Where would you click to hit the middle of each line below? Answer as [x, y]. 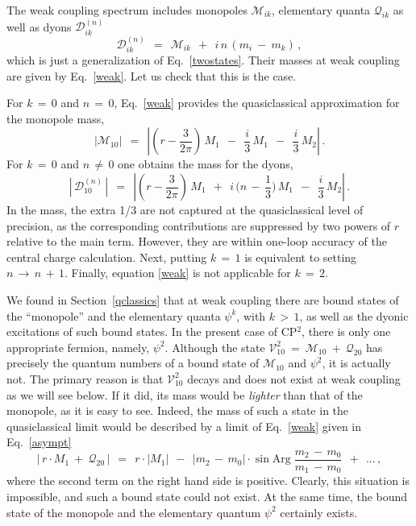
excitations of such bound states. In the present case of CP [152, 331]
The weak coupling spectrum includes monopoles [127, 10]
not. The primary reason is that [85, 378]
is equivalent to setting [301, 257]
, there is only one [346, 331]
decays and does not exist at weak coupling [294, 378]
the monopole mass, [56, 118]
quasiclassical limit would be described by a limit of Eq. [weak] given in [184, 426]
